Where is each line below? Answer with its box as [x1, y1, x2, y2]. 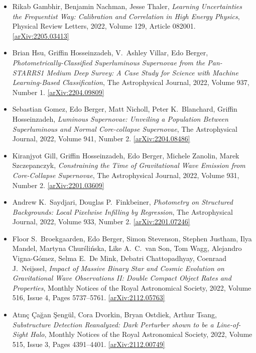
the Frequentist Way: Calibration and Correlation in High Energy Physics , [12, 11, 240, 21]
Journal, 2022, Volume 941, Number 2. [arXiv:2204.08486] [12, 133, 190, 144]
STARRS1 [12, 67, 44, 77]
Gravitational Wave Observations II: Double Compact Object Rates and [12, 273, 231, 283]
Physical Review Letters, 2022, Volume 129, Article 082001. [12, 21, 196, 31]
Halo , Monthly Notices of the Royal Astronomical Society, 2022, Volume [30, 329, 252, 339]
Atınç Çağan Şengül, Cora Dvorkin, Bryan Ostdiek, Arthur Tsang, [12, 309, 217, 320]
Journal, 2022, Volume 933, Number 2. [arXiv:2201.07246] [12, 216, 190, 227]
